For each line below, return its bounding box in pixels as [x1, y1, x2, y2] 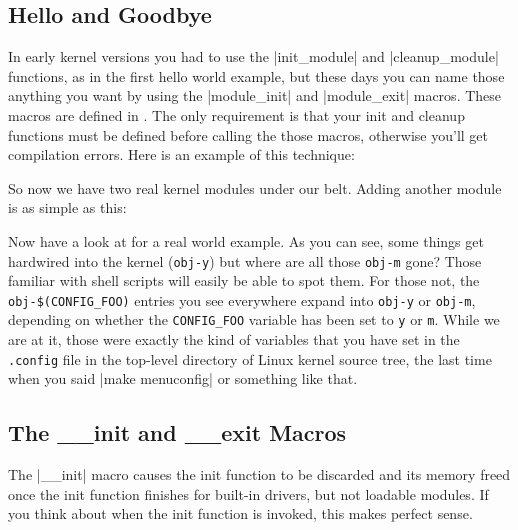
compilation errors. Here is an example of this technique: [8, 144, 355, 165]
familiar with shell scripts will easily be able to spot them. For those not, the [8, 270, 480, 291]
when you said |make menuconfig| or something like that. [8, 368, 358, 389]
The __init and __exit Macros [8, 417, 347, 448]
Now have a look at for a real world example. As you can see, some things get [8, 230, 484, 251]
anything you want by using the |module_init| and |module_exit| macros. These [8, 85, 502, 106]
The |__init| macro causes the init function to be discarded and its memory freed [8, 464, 511, 485]
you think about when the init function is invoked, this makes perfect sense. [8, 503, 473, 524]
